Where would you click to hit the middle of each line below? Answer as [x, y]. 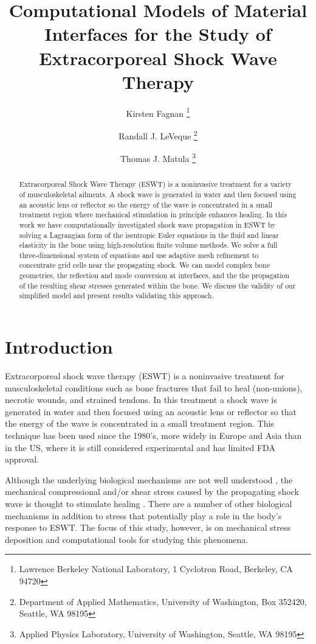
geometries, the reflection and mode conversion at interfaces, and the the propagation [154, 275]
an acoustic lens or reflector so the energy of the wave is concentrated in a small [146, 204]
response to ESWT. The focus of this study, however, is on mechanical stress [148, 527]
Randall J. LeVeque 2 [158, 135]
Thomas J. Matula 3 [158, 157]
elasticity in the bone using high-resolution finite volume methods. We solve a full [148, 245]
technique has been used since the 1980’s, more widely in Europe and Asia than [153, 436]
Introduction [59, 347]
